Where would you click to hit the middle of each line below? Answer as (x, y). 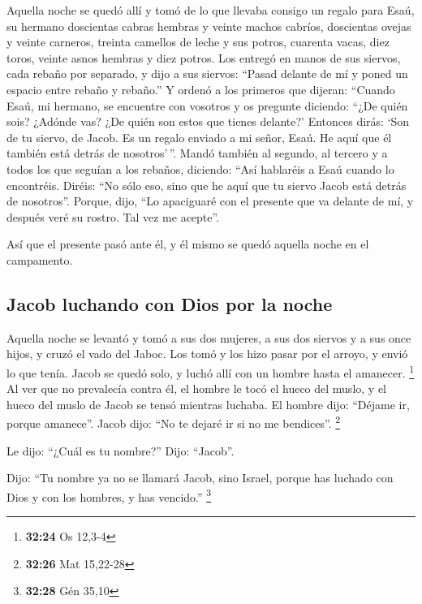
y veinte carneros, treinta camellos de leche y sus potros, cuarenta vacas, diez (198, 42)
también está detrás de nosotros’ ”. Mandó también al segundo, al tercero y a (197, 153)
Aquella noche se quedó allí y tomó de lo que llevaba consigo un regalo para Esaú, (211, 10)
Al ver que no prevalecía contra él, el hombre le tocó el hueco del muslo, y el (196, 388)
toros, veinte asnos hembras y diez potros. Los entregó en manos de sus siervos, (204, 57)
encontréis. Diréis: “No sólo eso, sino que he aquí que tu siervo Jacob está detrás (207, 185)
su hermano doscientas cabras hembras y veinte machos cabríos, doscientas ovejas (209, 26)
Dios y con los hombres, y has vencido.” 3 (109, 495)
